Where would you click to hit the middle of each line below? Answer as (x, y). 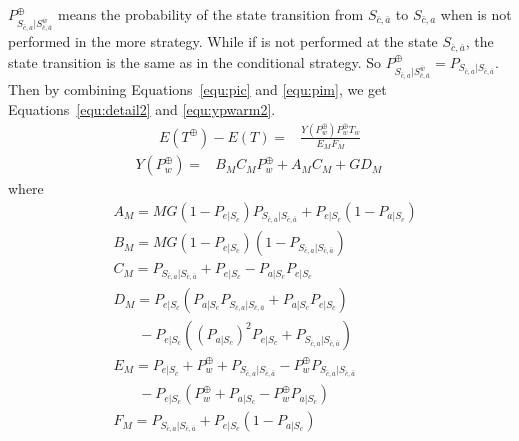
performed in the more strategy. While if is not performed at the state (223, 41)
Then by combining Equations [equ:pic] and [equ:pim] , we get (197, 89)
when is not (476, 14)
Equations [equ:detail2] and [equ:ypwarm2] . (142, 109)
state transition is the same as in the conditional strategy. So (195, 61)
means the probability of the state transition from (210, 14)
